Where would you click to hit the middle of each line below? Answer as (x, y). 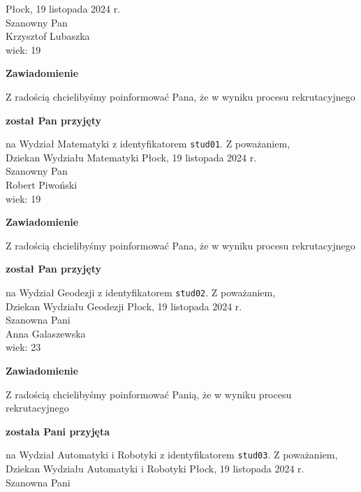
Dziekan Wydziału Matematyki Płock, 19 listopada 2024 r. (131, 157)
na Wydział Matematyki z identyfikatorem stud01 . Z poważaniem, (148, 144)
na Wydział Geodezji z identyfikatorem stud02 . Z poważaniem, (141, 292)
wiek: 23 (23, 347)
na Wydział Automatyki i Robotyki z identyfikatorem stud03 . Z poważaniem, (172, 455)
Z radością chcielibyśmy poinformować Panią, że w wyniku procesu (149, 394)
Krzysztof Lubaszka (48, 36)
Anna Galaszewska (46, 333)
